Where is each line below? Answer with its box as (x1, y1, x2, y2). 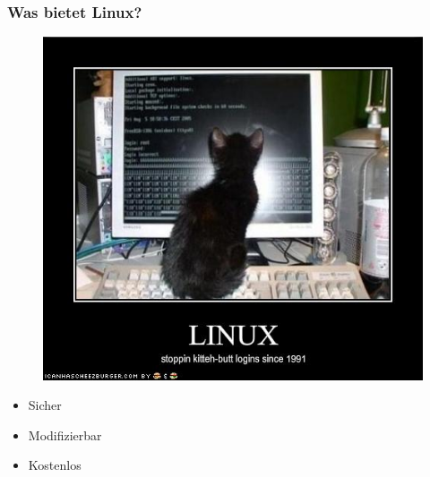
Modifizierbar (28, 425, 102, 444)
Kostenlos (28, 456, 82, 474)
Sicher (28, 396, 62, 414)
